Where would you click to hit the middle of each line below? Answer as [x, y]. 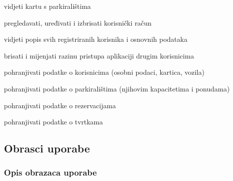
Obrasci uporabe [47, 148]
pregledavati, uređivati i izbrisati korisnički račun [78, 22]
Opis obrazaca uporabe [50, 172]
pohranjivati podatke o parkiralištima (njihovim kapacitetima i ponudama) [117, 88]
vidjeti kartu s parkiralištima [47, 6]
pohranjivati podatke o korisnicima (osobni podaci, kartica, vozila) [104, 72]
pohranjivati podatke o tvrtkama [54, 122]
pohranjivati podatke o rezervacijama [60, 105]
